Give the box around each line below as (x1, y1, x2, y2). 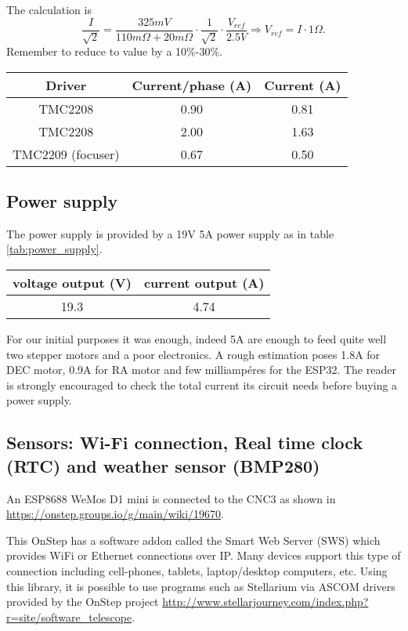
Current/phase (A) (132, 75, 252, 94)
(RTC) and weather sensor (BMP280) (6, 453, 320, 477)
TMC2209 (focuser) (13, 144, 120, 163)
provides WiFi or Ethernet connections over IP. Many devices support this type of (6, 547, 401, 564)
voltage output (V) (13, 274, 132, 292)
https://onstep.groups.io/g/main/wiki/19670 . (6, 506, 224, 522)
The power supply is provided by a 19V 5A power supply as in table (6, 225, 334, 241)
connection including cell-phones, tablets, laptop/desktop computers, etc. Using (6, 562, 388, 578)
